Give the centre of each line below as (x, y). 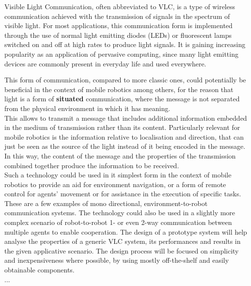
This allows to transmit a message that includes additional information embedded (126, 118)
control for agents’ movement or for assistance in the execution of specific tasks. (123, 194)
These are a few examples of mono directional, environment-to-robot (106, 203)
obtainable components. (39, 270)
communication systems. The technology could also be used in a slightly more (120, 213)
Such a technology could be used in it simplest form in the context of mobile (118, 175)
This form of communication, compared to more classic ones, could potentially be (125, 80)
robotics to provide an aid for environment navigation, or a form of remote (115, 184)
